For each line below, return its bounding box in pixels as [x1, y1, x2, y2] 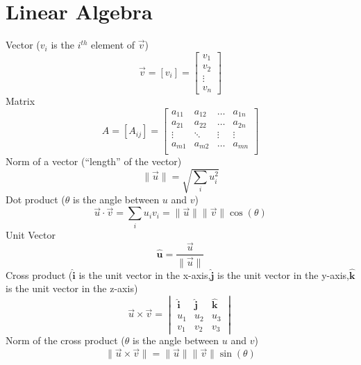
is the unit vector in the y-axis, [217, 267, 349, 282]
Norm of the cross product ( [6, 333, 125, 348]
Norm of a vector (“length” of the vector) [6, 154, 182, 169]
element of [91, 37, 135, 52]
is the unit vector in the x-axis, [78, 267, 211, 282]
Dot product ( [6, 192, 65, 207]
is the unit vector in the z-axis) [6, 281, 138, 296]
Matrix [6, 94, 35, 108]
